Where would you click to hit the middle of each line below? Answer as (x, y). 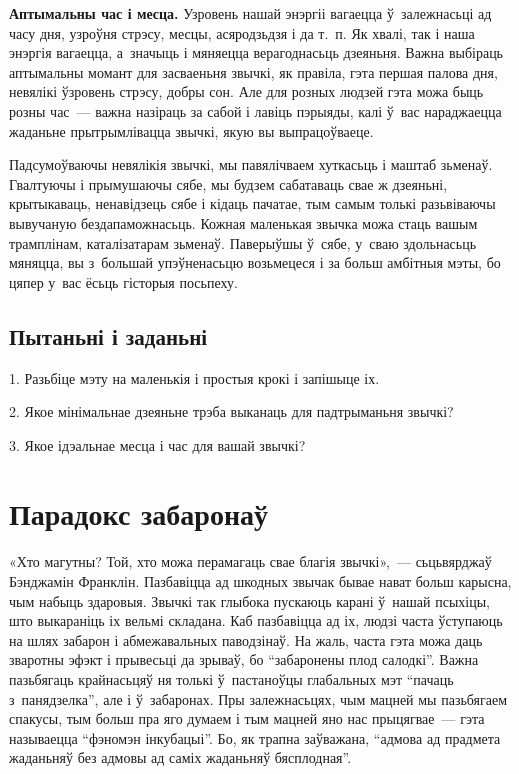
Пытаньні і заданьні (108, 335)
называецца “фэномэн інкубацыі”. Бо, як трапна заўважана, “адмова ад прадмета (255, 737)
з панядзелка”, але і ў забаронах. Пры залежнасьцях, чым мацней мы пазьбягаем (258, 698)
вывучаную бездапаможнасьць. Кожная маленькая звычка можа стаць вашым (243, 222)
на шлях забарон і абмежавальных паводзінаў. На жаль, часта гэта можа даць (246, 639)
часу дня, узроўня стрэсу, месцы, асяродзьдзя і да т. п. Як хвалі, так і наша (242, 32)
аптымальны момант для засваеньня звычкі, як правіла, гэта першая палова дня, (253, 71)
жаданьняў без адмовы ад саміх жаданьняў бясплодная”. (180, 757)
